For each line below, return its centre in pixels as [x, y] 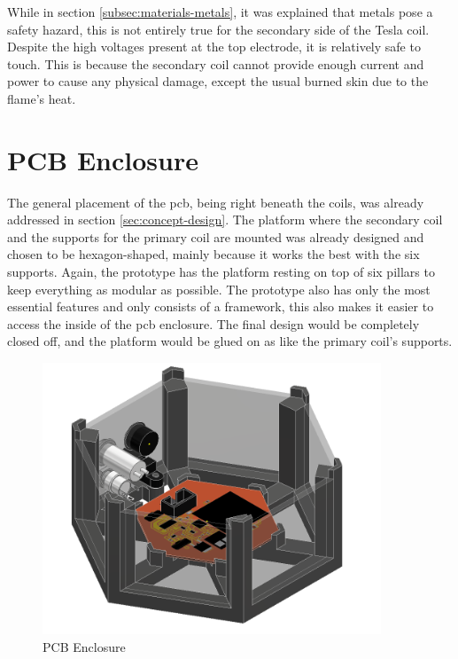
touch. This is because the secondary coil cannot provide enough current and [216, 63]
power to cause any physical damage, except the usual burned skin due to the [218, 81]
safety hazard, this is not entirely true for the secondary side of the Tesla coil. [218, 29]
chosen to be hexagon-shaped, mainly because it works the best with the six [213, 254]
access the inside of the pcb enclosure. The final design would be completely [213, 323]
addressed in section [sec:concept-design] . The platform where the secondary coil [225, 220]
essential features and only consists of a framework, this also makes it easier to [221, 306]
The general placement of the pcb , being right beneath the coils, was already [216, 202]
